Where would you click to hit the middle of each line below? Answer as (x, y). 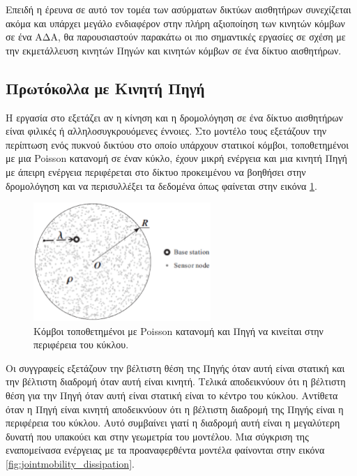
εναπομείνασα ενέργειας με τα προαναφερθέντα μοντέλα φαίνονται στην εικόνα (165, 450)
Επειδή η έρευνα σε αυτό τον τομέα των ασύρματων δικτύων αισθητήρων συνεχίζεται (178, 9)
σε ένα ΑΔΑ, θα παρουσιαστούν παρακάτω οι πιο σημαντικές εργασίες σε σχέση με (176, 37)
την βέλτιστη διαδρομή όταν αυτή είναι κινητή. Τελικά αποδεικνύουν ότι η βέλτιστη (176, 381)
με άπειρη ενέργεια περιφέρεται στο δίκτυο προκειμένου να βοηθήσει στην (156, 171)
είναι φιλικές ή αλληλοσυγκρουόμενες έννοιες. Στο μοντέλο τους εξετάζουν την (166, 131)
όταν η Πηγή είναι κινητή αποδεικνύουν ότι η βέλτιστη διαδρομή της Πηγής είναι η (175, 409)
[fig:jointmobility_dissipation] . (70, 463)
